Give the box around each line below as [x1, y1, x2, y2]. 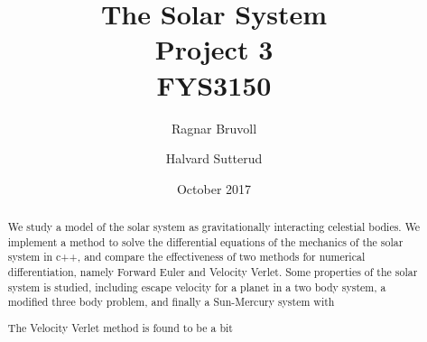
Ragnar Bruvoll [171, 118, 257, 137]
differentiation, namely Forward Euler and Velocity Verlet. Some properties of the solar [7, 264, 418, 280]
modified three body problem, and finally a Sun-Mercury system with [7, 294, 335, 310]
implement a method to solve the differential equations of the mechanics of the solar [7, 234, 404, 249]
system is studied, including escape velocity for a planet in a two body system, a [7, 279, 386, 294]
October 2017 [176, 179, 252, 198]
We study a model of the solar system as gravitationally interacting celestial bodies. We [7, 219, 421, 235]
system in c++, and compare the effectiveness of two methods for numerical [7, 249, 366, 264]
